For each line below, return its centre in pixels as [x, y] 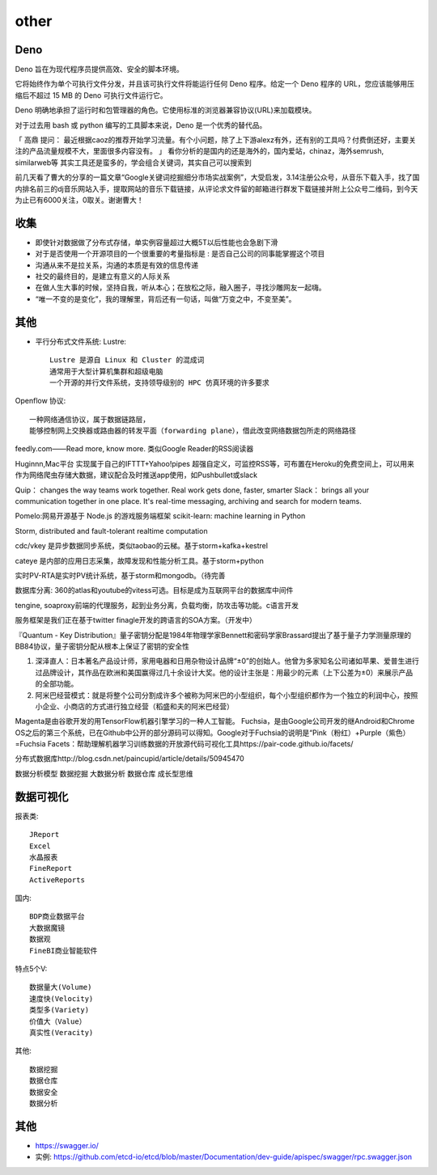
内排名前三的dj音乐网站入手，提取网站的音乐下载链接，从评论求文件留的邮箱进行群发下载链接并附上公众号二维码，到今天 [216, 188]
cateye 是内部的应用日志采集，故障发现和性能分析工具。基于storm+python [140, 560]
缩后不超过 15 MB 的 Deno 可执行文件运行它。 [91, 95]
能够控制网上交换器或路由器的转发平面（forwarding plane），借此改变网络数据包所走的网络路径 [193, 431]
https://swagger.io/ [67, 1145]
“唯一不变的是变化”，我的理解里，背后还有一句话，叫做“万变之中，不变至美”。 [165, 298]
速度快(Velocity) [62, 998]
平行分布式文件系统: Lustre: [81, 341]
